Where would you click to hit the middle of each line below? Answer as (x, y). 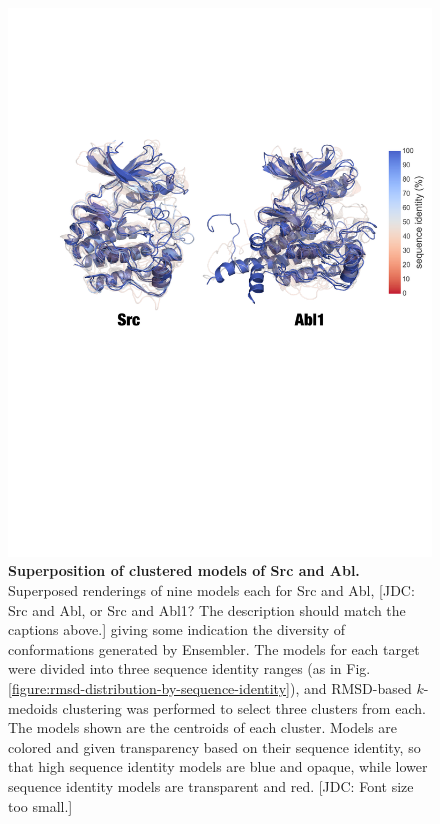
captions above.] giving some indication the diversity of (177, 629)
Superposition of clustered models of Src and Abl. (184, 570)
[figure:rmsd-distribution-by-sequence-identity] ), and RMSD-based (210, 688)
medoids (33, 707)
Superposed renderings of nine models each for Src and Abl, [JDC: (211, 590)
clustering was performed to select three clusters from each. (244, 707)
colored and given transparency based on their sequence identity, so (214, 746)
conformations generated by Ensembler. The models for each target (214, 648)
